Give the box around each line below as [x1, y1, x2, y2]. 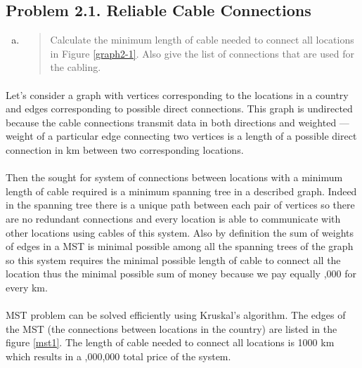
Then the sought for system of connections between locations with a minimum [6, 170, 343, 185]
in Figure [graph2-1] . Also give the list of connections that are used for [50, 46, 354, 60]
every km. [6, 280, 48, 294]
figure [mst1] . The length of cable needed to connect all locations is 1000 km [6, 335, 335, 350]
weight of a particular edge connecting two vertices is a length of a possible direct [6, 129, 357, 143]
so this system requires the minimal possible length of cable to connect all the [6, 252, 341, 267]
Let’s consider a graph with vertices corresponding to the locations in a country [6, 87, 349, 102]
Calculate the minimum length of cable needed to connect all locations [50, 32, 354, 47]
